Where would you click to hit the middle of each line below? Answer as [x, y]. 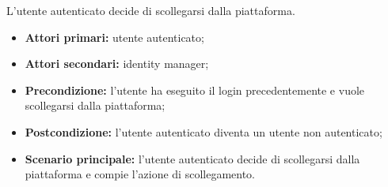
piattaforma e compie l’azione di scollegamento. [140, 174]
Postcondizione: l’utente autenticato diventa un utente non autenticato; [204, 131]
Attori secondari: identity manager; [117, 64]
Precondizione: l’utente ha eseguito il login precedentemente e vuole [195, 90]
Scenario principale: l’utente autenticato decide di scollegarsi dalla [192, 158]
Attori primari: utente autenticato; [114, 37]
